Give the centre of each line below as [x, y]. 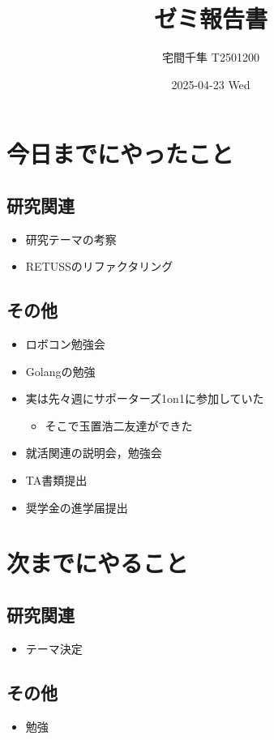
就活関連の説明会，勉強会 [94, 453]
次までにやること [98, 563]
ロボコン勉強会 [65, 344]
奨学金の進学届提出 [77, 507]
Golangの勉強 [60, 371]
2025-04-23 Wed [211, 84]
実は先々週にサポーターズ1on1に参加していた [145, 398]
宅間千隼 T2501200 [211, 57]
